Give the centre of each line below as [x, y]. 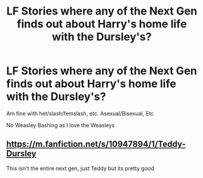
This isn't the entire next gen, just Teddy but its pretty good [80, 168]
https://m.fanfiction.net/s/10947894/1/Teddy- [96, 144]
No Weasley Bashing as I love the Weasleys [61, 125]
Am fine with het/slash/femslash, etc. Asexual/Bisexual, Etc [80, 113]
